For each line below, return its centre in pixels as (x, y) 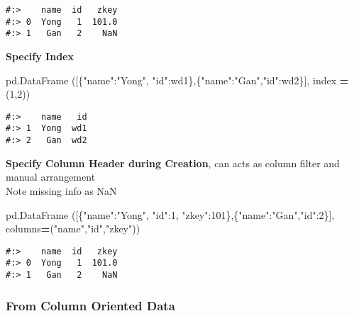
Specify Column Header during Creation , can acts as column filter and (173, 163)
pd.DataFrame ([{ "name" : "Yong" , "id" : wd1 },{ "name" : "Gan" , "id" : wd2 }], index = (177, 80)
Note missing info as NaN (61, 190)
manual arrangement (51, 177)
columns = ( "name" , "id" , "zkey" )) (73, 228)
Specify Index (40, 56)
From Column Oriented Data (90, 305)
